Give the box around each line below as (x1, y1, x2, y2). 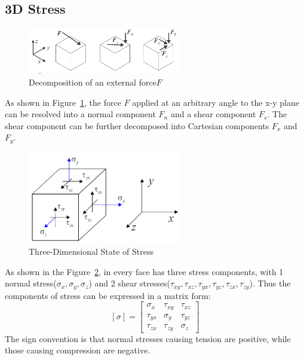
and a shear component (170, 108, 256, 120)
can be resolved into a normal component (5, 108, 156, 120)
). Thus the (249, 277, 291, 289)
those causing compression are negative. (5, 344, 151, 356)
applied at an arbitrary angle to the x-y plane (132, 96, 299, 108)
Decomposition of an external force (29, 75, 156, 88)
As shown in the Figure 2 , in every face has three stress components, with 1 (5, 265, 284, 277)
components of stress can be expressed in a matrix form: (5, 289, 211, 301)
